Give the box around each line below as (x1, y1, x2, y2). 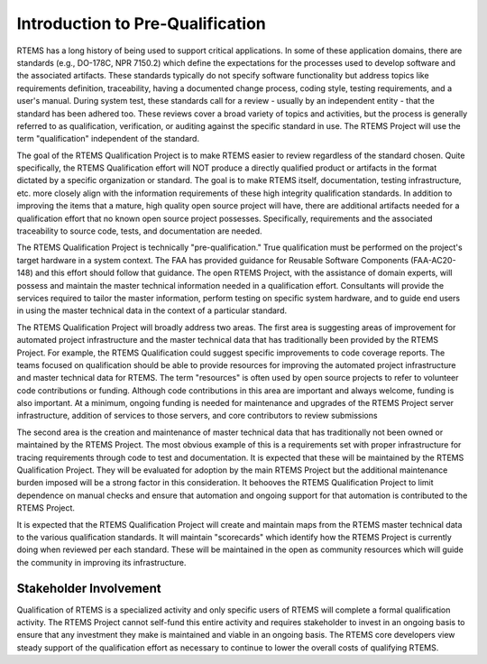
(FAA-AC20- (410, 254, 456, 265)
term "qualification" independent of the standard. (16, 134, 200, 144)
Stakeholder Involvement (16, 580, 161, 595)
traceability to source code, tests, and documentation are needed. (16, 226, 262, 236)
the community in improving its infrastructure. (16, 557, 187, 567)
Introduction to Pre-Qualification (16, 14, 266, 33)
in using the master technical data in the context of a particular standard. (16, 305, 288, 316)
